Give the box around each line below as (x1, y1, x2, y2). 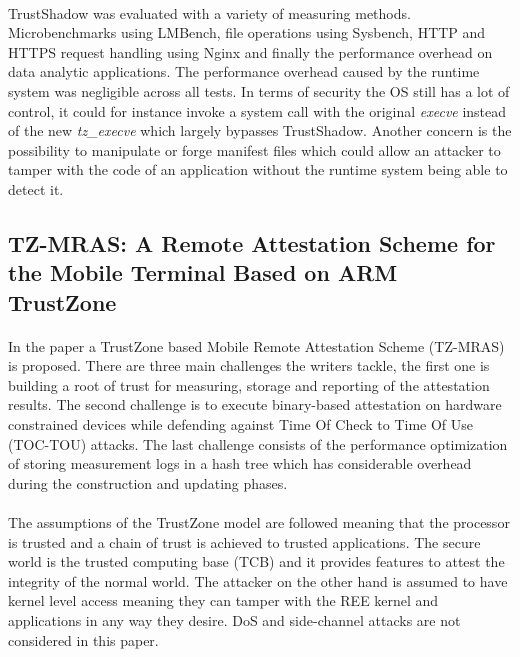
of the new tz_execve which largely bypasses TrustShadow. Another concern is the (8, 120, 512, 141)
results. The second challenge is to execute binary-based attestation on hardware (8, 394, 502, 415)
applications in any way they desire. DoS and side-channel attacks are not (8, 610, 461, 630)
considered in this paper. (8, 629, 159, 650)
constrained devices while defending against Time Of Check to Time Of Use (8, 414, 474, 435)
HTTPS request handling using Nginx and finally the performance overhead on (8, 41, 493, 62)
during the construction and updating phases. (8, 472, 288, 493)
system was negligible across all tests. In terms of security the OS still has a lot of (8, 80, 510, 101)
